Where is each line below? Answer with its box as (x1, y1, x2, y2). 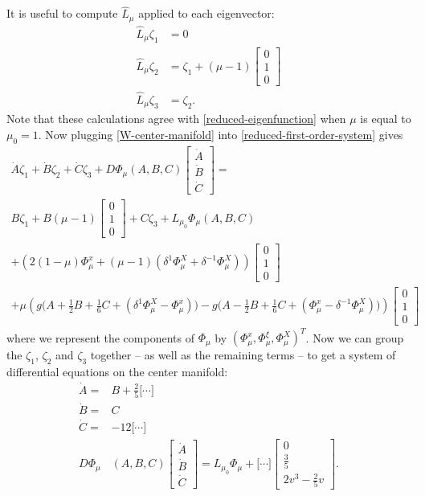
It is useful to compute (6, 5, 118, 22)
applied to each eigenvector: (138, 5, 275, 22)
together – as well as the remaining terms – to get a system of (90, 346, 396, 363)
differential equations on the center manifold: (6, 363, 228, 380)
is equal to (360, 110, 411, 127)
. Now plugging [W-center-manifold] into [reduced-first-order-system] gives (38, 125, 403, 142)
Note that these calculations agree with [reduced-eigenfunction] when (6, 110, 346, 127)
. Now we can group (305, 329, 404, 346)
